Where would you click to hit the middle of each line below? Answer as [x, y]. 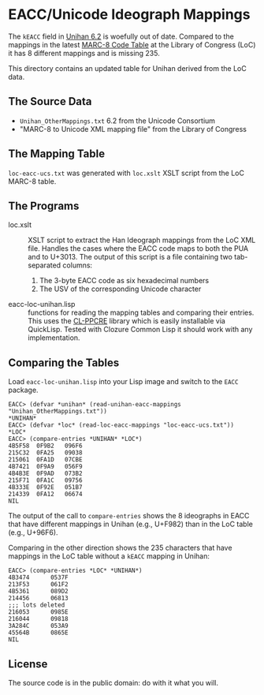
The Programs [44, 206]
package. [23, 390]
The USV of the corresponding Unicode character [120, 289]
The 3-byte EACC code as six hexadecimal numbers [124, 281]
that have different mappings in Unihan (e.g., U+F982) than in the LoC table [131, 524]
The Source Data [50, 101]
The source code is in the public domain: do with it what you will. [113, 683]
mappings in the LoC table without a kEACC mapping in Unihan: [109, 556]
